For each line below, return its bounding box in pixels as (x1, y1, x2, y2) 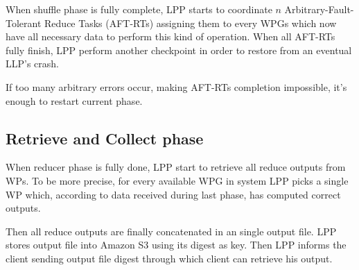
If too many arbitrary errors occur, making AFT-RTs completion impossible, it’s (6, 79, 347, 94)
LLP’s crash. (6, 56, 59, 71)
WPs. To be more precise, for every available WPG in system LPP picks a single (6, 173, 349, 187)
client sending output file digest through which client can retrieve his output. (6, 251, 333, 265)
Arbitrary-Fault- (284, 2, 354, 16)
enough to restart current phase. (6, 93, 143, 108)
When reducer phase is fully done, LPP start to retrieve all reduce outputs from (6, 160, 346, 174)
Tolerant (6, 15, 42, 30)
